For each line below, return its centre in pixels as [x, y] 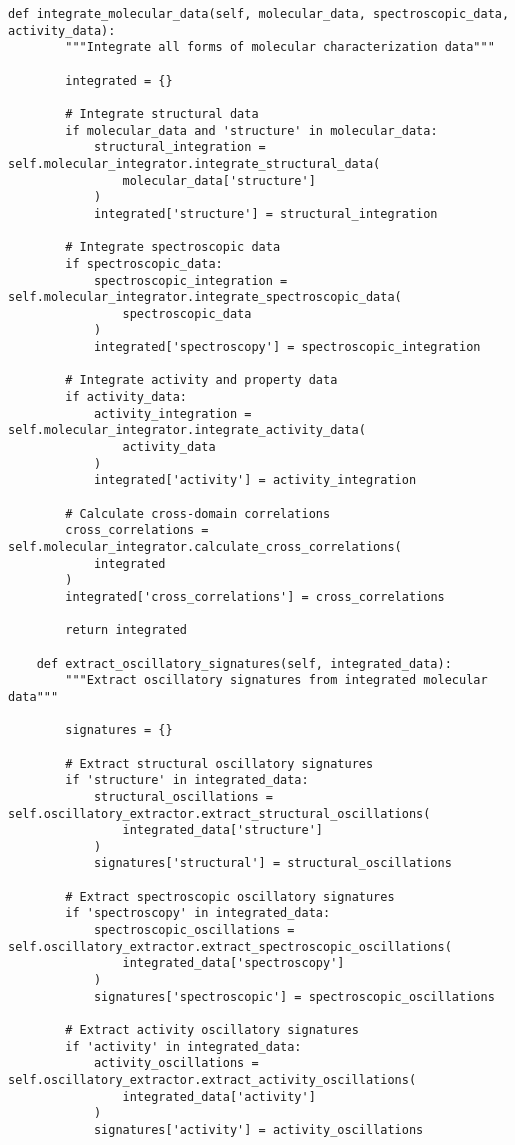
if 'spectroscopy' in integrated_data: [198, 913]
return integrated [126, 630]
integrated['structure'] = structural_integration [265, 213]
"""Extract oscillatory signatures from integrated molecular [276, 680]
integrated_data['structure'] [222, 830]
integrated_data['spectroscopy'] [233, 963]
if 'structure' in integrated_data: [187, 780]
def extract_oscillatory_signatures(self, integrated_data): [244, 663]
